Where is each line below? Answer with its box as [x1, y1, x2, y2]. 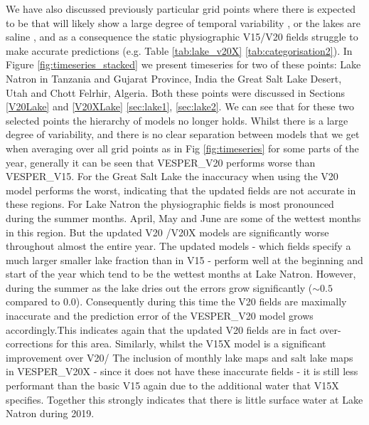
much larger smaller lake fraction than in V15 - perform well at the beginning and [6, 252, 363, 267]
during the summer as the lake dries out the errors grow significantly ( [6, 280, 313, 295]
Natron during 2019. [6, 406, 95, 421]
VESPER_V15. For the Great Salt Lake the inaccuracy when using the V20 [6, 169, 338, 184]
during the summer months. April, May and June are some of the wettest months [6, 210, 361, 225]
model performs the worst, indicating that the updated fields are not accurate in [6, 182, 356, 197]
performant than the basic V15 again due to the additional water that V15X [6, 378, 339, 393]
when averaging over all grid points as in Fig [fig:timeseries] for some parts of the [6, 140, 359, 155]
